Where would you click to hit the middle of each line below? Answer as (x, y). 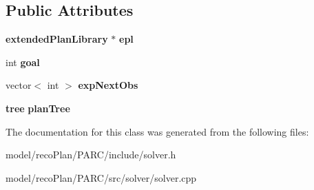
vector (19, 85)
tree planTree (38, 108)
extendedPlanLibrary (57, 39)
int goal (23, 62)
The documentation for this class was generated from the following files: (157, 131)
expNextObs (108, 85)
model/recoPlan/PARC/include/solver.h (91, 155)
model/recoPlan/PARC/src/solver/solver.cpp (101, 177)
